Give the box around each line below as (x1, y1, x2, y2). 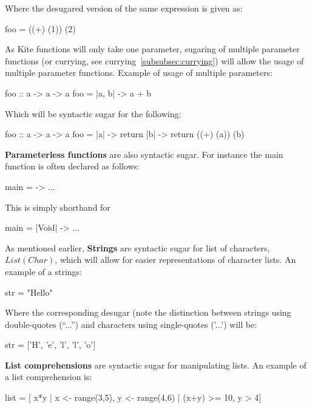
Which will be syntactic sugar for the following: (5, 107, 181, 120)
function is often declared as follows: (5, 160, 140, 172)
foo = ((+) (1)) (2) (5, 22, 76, 35)
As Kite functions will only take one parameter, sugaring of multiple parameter (5, 42, 300, 55)
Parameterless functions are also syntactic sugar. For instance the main (5, 148, 283, 160)
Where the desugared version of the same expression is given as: (5, 2, 243, 14)
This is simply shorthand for (5, 200, 110, 213)
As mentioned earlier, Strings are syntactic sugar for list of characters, (5, 241, 270, 254)
